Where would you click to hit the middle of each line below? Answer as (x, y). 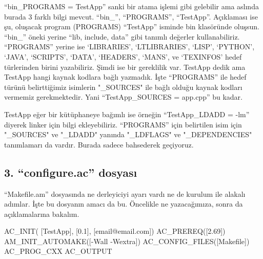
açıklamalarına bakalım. (42, 214)
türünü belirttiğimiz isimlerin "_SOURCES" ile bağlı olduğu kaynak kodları (123, 87)
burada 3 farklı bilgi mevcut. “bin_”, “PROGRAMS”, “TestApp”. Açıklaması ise (131, 16)
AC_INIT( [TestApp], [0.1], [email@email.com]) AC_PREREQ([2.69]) (115, 231)
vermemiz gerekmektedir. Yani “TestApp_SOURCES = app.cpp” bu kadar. (123, 97)
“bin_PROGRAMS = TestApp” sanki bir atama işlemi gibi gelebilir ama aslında (131, 6)
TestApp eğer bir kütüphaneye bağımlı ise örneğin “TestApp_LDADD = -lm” (127, 114)
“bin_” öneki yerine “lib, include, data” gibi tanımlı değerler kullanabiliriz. (122, 36)
